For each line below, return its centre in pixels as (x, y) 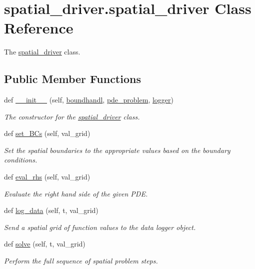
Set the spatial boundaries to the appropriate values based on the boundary (117, 150)
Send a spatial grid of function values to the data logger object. (100, 227)
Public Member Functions (72, 79)
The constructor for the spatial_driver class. (72, 116)
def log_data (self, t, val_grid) (51, 210)
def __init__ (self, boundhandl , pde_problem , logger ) (89, 100)
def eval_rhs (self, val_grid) (47, 177)
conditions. (21, 160)
